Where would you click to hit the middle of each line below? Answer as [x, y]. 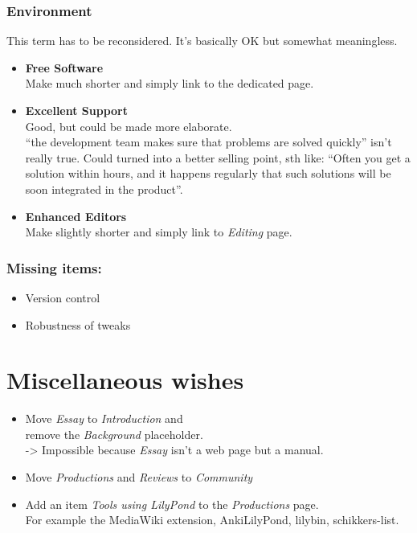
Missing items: [54, 267]
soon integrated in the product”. [104, 189]
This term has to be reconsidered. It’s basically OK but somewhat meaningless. [202, 41]
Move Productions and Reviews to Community [139, 477]
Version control [63, 297]
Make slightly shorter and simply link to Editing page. [159, 232]
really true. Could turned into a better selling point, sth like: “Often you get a [218, 157]
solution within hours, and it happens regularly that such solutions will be [208, 173]
